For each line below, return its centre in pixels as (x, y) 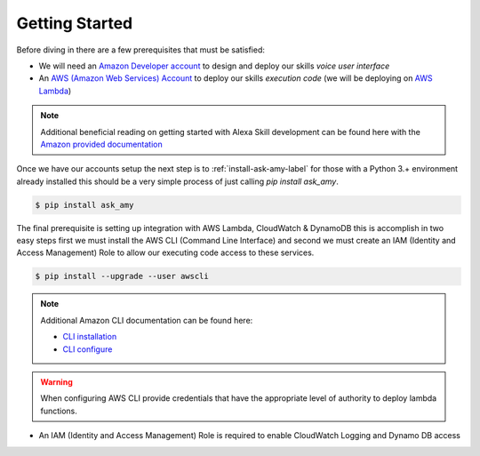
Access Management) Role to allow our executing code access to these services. (165, 252)
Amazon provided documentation (102, 144)
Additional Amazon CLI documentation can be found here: (147, 320)
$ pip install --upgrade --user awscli (122, 276)
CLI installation (90, 337)
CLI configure (88, 349)
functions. (59, 411)
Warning (56, 381)
